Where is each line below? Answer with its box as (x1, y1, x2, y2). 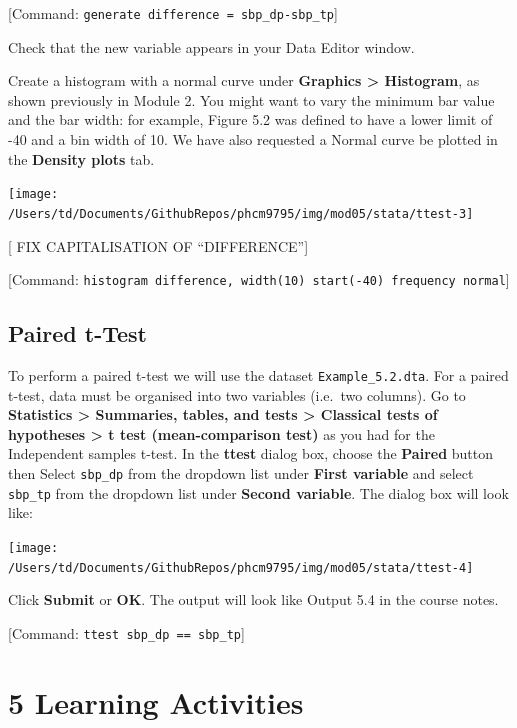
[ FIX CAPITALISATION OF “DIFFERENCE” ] (8, 235, 309, 256)
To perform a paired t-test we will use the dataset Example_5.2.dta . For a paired (8, 364, 509, 385)
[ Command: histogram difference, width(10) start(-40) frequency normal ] (8, 269, 510, 290)
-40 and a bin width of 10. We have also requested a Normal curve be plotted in (8, 129, 498, 150)
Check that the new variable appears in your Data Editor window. (8, 36, 415, 57)
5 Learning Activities (8, 681, 304, 722)
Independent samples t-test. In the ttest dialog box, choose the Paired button (8, 443, 494, 464)
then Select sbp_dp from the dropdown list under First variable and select (8, 463, 474, 484)
